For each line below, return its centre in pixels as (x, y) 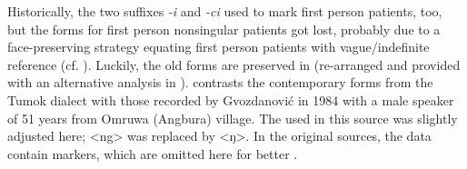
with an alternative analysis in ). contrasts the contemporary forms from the (220, 82)
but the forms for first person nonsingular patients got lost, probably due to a (224, 29)
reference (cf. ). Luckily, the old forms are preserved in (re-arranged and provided (234, 64)
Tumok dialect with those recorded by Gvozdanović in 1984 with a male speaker (231, 99)
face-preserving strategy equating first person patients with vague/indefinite (219, 47)
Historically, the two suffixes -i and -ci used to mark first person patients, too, (225, 11)
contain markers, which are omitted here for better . (153, 153)
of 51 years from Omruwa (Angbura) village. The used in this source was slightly (233, 118)
